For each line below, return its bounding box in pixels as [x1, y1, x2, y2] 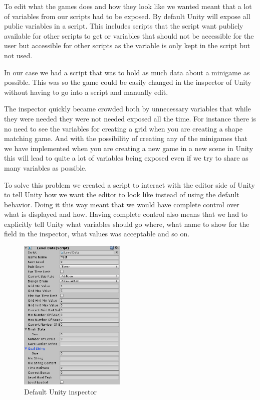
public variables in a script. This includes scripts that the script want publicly [4, 21, 243, 31]
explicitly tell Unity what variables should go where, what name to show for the [4, 218, 249, 229]
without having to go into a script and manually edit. [4, 86, 168, 97]
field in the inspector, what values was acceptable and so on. [4, 228, 190, 239]
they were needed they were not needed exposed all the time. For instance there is [4, 113, 256, 123]
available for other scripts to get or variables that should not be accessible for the [4, 30, 254, 41]
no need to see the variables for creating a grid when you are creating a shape [4, 123, 243, 134]
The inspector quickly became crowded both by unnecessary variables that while [4, 103, 251, 114]
